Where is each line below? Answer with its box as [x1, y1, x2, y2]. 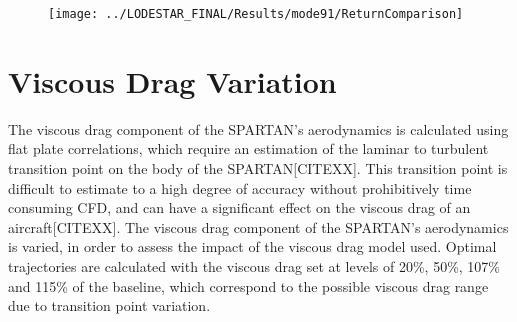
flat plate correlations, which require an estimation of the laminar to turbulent [8, 138, 489, 159]
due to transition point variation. [8, 295, 211, 316]
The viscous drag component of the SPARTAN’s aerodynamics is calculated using [8, 118, 509, 139]
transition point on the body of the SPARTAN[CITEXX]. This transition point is [8, 157, 508, 178]
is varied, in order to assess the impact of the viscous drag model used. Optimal [8, 236, 497, 257]
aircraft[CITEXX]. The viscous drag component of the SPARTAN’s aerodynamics [8, 216, 509, 237]
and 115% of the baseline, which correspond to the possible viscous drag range [8, 275, 489, 296]
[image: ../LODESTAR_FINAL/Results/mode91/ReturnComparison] [48, 7, 464, 21]
